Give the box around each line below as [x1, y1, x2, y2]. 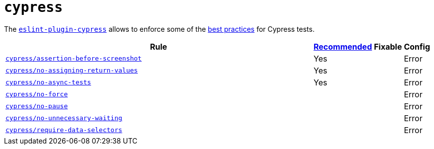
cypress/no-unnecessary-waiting [5, 114, 122, 122]
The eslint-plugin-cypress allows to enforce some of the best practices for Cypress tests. [4, 24, 315, 33]
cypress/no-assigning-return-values [5, 67, 138, 74]
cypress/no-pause [5, 102, 68, 110]
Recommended [313, 41, 372, 52]
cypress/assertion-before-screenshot [5, 55, 142, 63]
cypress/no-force [5, 90, 68, 98]
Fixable [374, 41, 402, 52]
